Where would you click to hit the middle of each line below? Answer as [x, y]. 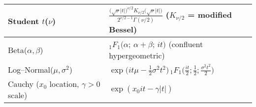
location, [64, 84]
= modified [210, 15]
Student [24, 21]
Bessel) [123, 29]
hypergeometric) [137, 55]
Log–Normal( [31, 69]
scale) [18, 95]
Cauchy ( [24, 84]
